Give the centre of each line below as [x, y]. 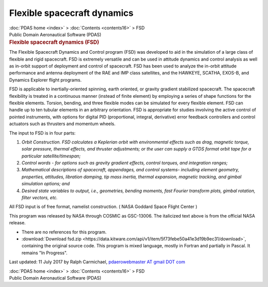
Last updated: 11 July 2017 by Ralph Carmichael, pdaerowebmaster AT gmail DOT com [97, 262]
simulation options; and [46, 184]
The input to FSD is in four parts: [42, 133]
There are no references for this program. [64, 232]
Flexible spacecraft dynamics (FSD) [54, 42]
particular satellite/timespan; [51, 156]
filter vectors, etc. [40, 198]
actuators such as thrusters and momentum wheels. [63, 124]
